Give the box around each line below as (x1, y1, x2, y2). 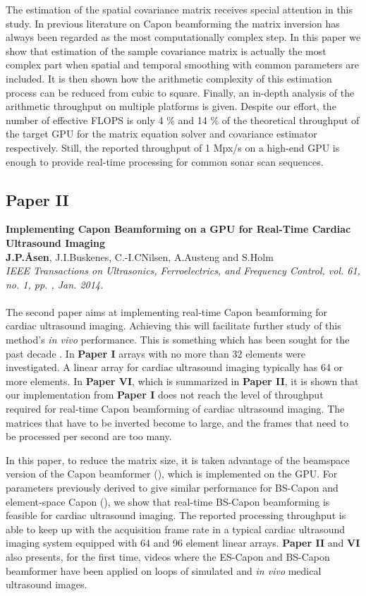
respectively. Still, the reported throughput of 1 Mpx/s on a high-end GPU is (6, 140, 340, 154)
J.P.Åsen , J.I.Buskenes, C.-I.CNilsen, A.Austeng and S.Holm (6, 249, 274, 264)
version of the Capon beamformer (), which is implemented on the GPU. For (6, 466, 338, 481)
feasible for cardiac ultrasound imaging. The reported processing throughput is (6, 508, 346, 523)
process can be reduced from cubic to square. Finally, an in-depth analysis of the (6, 85, 355, 99)
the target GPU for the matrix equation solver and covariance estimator (6, 126, 317, 141)
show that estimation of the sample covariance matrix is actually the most (6, 43, 327, 58)
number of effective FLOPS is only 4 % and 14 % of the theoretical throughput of (6, 112, 360, 127)
